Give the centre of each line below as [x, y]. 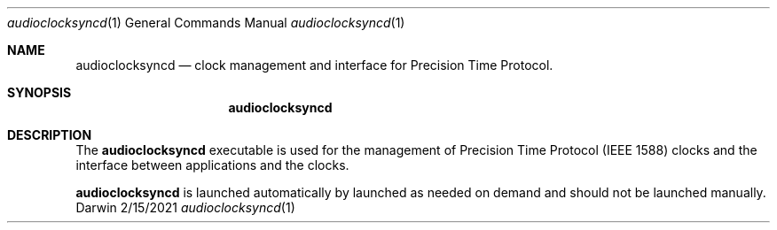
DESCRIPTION [50, 135]
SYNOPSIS [39, 92]
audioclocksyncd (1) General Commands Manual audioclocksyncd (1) [206, 23]
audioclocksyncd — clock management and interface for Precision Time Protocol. [314, 65]
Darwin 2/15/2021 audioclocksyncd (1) [185, 207]
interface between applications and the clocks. [212, 165]
